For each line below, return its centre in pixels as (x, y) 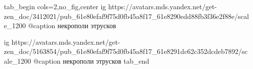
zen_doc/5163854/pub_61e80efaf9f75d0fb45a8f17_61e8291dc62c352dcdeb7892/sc (126, 51)
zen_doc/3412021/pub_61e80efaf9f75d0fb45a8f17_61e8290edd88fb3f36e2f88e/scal (126, 16)
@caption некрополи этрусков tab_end (91, 60)
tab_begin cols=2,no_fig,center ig (55, 6)
